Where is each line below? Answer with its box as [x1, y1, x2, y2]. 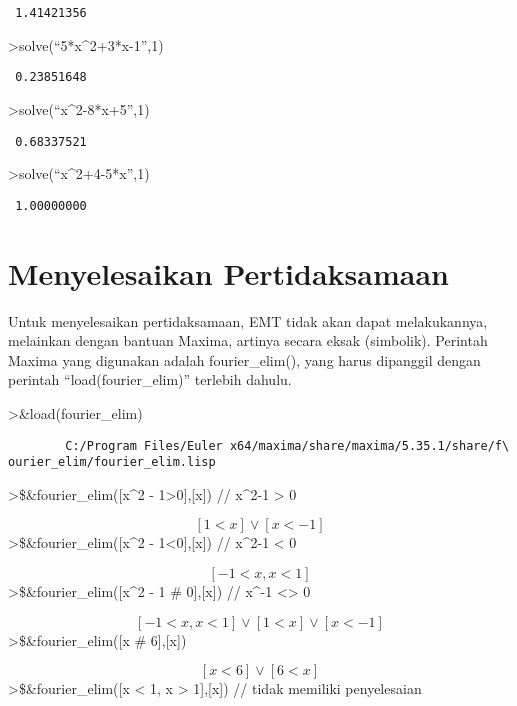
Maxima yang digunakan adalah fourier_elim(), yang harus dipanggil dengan [8, 349, 481, 370]
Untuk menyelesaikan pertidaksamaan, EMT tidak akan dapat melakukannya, [8, 310, 488, 331]
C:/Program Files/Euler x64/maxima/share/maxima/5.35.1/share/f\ [65, 438, 510, 453]
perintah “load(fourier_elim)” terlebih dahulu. [8, 369, 292, 390]
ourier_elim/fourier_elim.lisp [8, 455, 216, 470]
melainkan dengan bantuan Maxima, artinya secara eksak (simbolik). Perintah [8, 330, 488, 351]
